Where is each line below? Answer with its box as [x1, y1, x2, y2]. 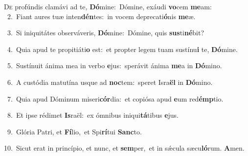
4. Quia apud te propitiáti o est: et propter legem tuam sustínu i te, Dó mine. [7, 44, 238, 54]
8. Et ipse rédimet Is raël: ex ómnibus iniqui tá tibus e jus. [7, 110, 179, 120]
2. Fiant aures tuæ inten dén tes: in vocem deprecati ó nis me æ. [7, 11, 196, 21]
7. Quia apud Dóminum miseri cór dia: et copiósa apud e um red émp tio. [7, 93, 224, 104]
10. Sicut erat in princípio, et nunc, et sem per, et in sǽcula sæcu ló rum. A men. [4, 143, 245, 153]
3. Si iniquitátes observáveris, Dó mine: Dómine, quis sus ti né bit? [7, 27, 204, 38]
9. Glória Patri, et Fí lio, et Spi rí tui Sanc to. [7, 126, 142, 136]
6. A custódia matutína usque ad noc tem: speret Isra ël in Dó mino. [7, 77, 213, 87]
